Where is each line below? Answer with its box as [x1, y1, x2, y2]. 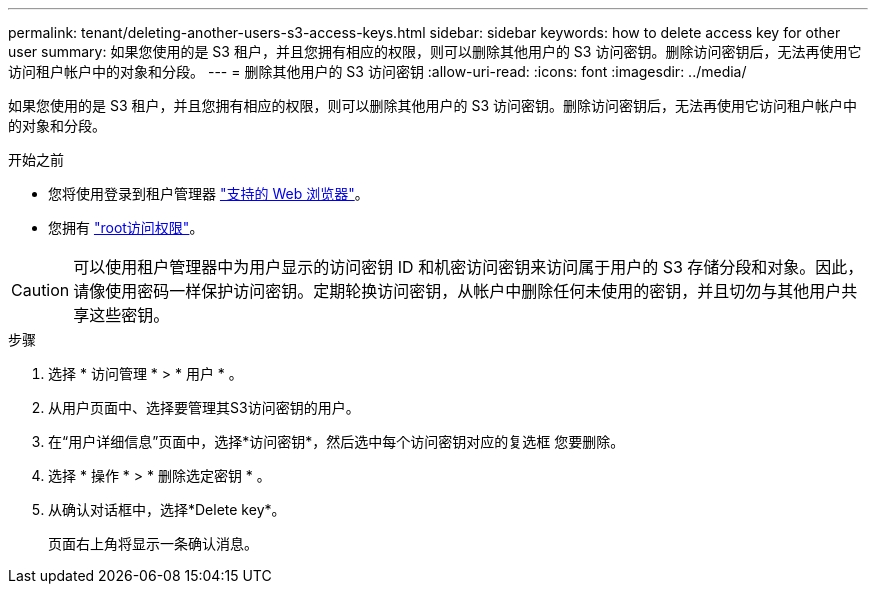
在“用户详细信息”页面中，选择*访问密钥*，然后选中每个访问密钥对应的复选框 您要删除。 [48, 433, 625, 450]
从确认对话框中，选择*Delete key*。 [48, 501, 286, 518]
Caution [11, 280, 70, 300]
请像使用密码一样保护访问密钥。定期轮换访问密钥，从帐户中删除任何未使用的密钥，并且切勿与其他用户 [73, 281, 842, 301]
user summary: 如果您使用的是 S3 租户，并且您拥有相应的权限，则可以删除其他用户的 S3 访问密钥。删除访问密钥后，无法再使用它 [8, 43, 862, 60]
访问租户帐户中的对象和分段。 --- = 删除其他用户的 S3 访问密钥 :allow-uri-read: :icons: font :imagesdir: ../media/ [8, 63, 747, 80]
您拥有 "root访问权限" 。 [48, 219, 204, 236]
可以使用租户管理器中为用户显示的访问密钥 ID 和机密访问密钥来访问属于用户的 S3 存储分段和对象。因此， [73, 257, 864, 277]
